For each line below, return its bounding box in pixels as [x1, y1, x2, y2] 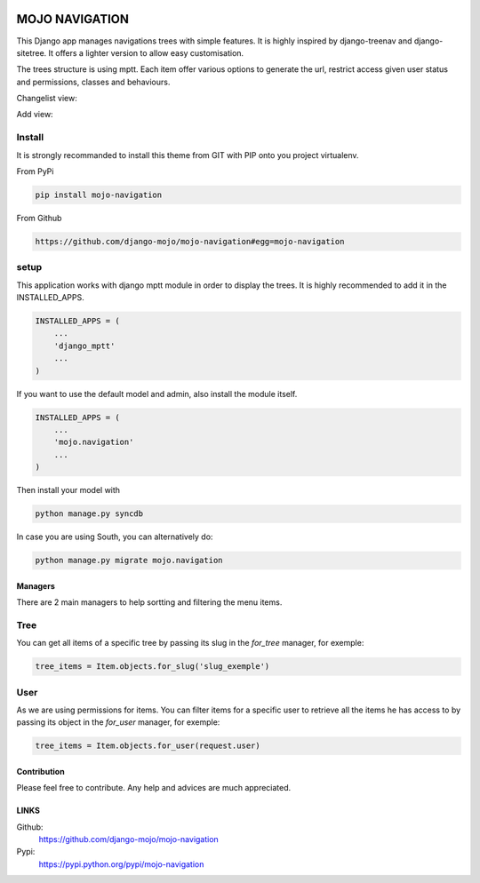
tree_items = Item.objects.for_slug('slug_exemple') [35, 662, 270, 672]
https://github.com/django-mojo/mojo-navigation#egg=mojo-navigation [35, 236, 345, 246]
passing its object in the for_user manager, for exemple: [16, 717, 220, 728]
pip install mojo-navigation [35, 189, 163, 200]
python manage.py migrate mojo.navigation [35, 555, 223, 566]
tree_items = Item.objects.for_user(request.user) [35, 741, 261, 751]
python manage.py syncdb [35, 509, 144, 519]
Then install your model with [16, 485, 120, 496]
